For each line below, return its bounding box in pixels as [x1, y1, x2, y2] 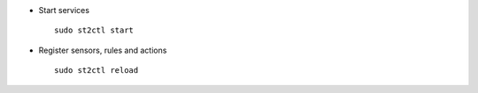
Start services [38, 5, 90, 15]
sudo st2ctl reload [54, 66, 139, 75]
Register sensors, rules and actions [38, 45, 167, 55]
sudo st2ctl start [54, 25, 135, 35]
